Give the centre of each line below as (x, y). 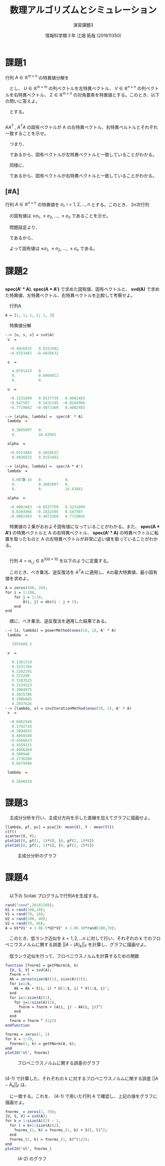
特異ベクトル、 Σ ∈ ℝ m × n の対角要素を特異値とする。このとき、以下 (89, 94)
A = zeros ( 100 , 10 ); (27, 588)
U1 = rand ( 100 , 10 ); (25, 910)
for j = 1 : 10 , (28, 597)
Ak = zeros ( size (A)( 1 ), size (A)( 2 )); (49, 979)
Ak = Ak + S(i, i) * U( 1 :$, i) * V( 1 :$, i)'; (62, 988)
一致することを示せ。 (27, 133)
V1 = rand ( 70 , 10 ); (25, 914)
